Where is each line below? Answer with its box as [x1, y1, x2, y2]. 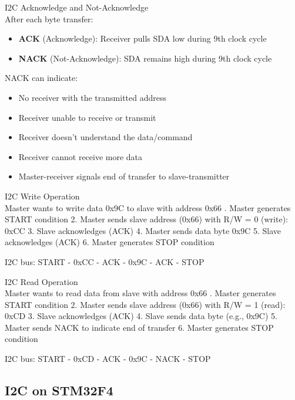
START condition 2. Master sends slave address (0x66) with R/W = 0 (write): [5, 213, 289, 225]
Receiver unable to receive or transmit [18, 111, 156, 123]
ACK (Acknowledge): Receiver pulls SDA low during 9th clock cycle [18, 32, 267, 45]
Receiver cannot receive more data [18, 150, 143, 162]
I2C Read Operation [5, 275, 78, 287]
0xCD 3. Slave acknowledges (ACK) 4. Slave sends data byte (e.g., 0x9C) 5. [5, 310, 277, 322]
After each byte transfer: [5, 12, 93, 25]
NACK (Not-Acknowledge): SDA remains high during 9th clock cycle [18, 52, 272, 64]
